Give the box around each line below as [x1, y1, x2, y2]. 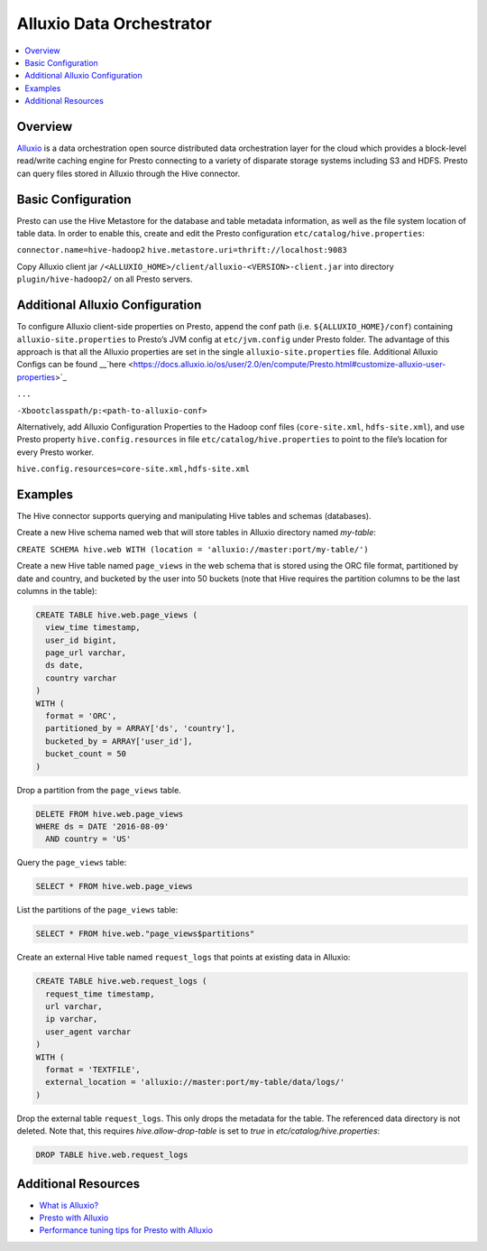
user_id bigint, [45, 635, 117, 645]
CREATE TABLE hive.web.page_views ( [35, 609, 198, 620]
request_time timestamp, [45, 988, 155, 999]
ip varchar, [45, 1014, 98, 1024]
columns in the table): [16, 585, 98, 596]
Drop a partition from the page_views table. [16, 784, 182, 795]
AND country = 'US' [45, 834, 132, 844]
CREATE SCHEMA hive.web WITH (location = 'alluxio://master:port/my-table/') [16, 544, 369, 554]
